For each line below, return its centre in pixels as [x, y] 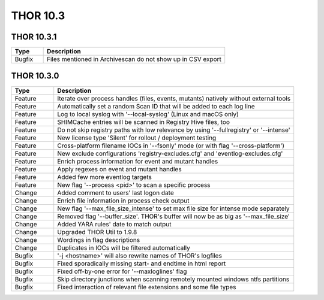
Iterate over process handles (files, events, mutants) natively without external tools [174, 98]
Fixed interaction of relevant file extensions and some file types [147, 287]
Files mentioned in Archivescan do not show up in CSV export [134, 59]
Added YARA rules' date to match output [114, 224]
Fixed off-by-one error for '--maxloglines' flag [122, 271]
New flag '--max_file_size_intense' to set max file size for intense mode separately [173, 208]
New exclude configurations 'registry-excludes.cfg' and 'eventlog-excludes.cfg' [170, 153]
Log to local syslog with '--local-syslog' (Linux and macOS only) [148, 114]
